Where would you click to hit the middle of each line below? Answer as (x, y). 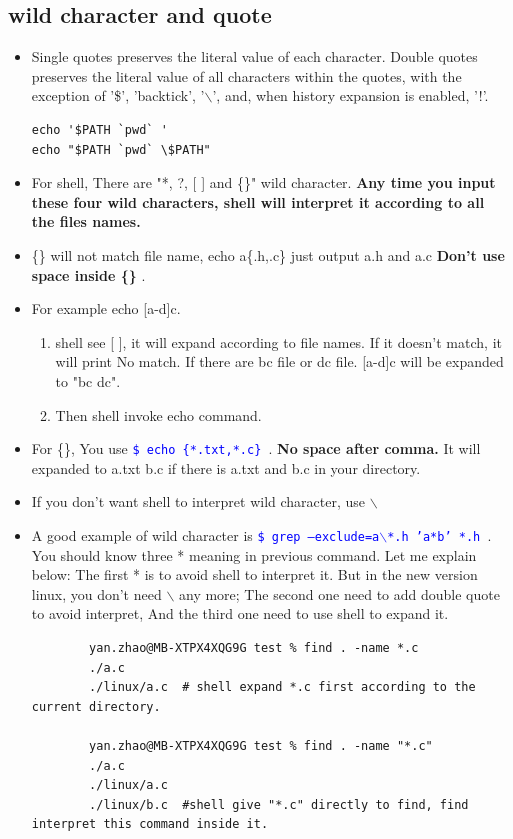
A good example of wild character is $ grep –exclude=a (205, 534)
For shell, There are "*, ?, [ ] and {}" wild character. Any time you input (263, 182)
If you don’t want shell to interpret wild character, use (198, 501)
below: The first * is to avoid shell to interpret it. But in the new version (254, 574)
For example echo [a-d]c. (106, 308)
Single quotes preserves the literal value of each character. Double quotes (254, 56)
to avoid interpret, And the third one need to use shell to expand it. (240, 613)
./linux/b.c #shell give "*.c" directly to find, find (279, 804)
